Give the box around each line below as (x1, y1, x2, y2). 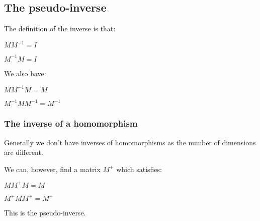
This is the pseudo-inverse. (4, 207, 86, 218)
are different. (4, 147, 43, 157)
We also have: (4, 68, 46, 78)
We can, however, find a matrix (4, 163, 101, 174)
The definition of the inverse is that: (4, 23, 116, 34)
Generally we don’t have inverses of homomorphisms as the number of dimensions (4, 137, 256, 147)
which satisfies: (116, 163, 162, 174)
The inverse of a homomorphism (4, 117, 138, 130)
